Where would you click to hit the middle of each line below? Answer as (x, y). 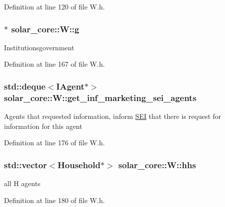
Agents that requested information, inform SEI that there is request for (113, 116)
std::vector (26, 164)
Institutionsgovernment (39, 47)
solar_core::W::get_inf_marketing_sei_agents (100, 97)
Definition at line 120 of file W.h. (54, 6)
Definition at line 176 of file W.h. (54, 143)
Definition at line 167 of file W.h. (54, 64)
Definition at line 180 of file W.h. (54, 200)
